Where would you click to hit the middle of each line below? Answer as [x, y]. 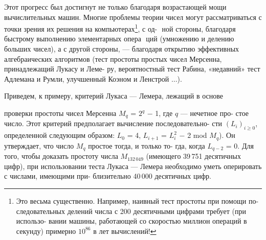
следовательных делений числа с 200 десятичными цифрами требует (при [131, 211]
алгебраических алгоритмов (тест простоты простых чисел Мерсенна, [113, 58]
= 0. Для [240, 145]
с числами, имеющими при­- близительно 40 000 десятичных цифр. [108, 176]
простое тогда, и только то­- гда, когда [147, 145]
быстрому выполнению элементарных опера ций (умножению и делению [119, 39]
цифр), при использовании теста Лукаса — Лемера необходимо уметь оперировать [133, 166]
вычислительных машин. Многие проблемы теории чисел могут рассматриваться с [133, 17]
